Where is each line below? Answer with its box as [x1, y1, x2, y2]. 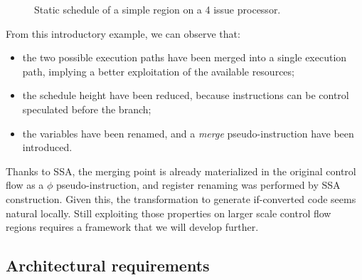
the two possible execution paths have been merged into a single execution [22, 50, 347, 65]
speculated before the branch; [22, 101, 151, 116]
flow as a [6, 177, 44, 192]
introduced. [22, 140, 73, 155]
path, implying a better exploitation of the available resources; [22, 63, 294, 78]
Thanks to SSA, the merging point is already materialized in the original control [6, 163, 356, 178]
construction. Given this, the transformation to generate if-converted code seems [6, 191, 356, 206]
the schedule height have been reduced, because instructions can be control [22, 88, 349, 103]
